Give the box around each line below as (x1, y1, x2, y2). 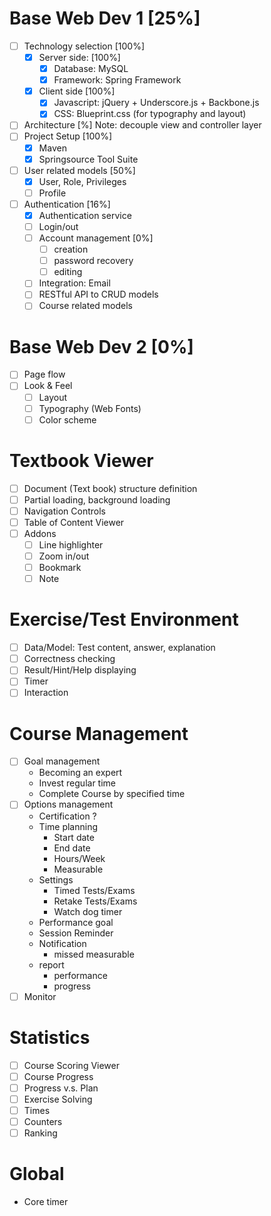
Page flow (23, 368, 66, 381)
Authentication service (38, 209, 132, 221)
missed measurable (53, 948, 135, 960)
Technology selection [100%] (23, 40, 146, 52)
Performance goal (38, 916, 114, 928)
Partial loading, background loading (23, 493, 171, 506)
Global (9, 1163, 65, 1186)
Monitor (23, 990, 57, 1002)
